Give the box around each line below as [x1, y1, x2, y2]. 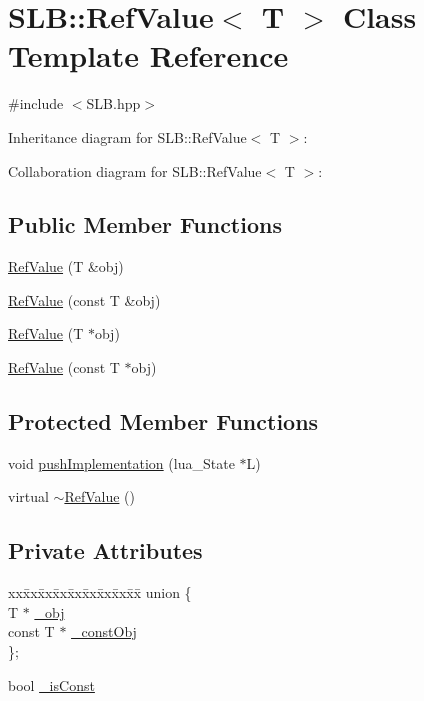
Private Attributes [8, 535, 203, 566]
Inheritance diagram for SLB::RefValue [8, 126, 247, 147]
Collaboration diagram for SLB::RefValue [8, 160, 262, 181]
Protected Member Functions [8, 406, 319, 437]
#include [8, 93, 64, 114]
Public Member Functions [8, 209, 282, 240]
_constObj [71, 621, 137, 642]
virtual [8, 486, 49, 507]
